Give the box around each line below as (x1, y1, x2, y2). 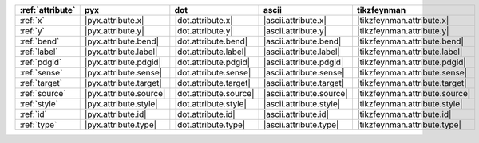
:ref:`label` (19, 46, 59, 57)
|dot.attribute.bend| (174, 36, 248, 47)
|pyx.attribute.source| (84, 88, 166, 99)
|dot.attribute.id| (174, 109, 236, 119)
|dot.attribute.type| (174, 119, 246, 130)
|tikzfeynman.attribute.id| (356, 109, 452, 119)
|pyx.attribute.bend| (84, 36, 160, 47)
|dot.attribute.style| (174, 99, 247, 109)
